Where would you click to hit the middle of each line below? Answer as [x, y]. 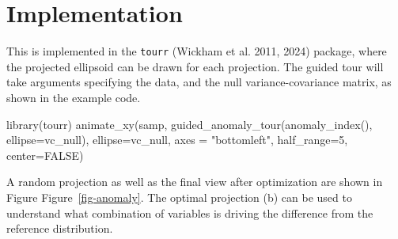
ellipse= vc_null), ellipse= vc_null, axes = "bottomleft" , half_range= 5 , [177, 140]
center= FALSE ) [45, 155]
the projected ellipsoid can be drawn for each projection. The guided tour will [195, 66]
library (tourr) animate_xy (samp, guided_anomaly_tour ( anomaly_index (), [190, 124]
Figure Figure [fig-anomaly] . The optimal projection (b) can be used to [179, 197]
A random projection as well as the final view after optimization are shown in [195, 182]
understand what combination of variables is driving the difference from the [190, 212]
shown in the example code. [74, 97]
